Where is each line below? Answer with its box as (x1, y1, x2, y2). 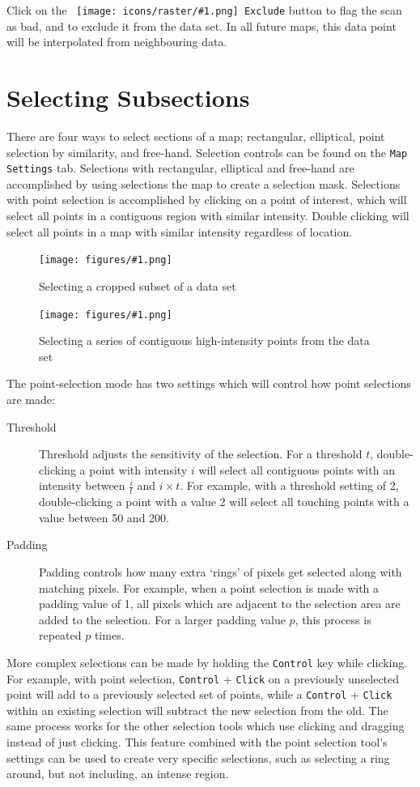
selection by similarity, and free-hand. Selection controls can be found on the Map (6, 143, 408, 160)
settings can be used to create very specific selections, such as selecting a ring (6, 749, 390, 766)
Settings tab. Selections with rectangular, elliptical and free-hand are (6, 160, 354, 177)
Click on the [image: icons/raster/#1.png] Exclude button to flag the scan (6, 2, 402, 18)
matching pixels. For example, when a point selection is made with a (39, 579, 380, 596)
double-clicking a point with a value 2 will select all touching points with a (39, 493, 409, 510)
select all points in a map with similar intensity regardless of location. (6, 223, 353, 240)
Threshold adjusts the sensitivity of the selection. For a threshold (39, 445, 363, 462)
